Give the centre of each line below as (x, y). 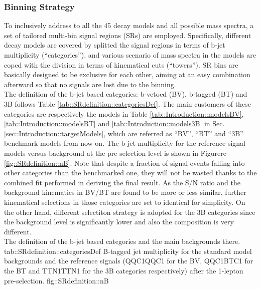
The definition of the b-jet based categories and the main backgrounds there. (122, 241)
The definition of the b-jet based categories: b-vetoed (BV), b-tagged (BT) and (126, 94)
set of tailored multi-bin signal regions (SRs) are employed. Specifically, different (128, 35)
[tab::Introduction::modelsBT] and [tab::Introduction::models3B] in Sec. (114, 123)
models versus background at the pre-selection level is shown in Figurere (115, 153)
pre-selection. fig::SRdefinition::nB (56, 280)
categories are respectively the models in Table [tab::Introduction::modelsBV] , (124, 113)
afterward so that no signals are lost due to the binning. (90, 84)
